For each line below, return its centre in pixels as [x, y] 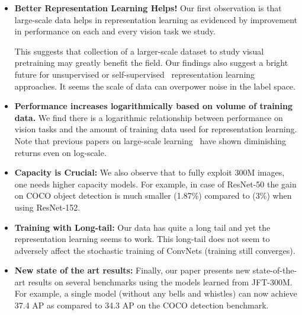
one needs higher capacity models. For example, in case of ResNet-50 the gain [155, 184]
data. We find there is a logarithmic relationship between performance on [149, 117]
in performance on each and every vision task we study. [115, 31]
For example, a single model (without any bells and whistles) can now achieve [156, 293]
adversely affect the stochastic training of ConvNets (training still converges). [155, 250]
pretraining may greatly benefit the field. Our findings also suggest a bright [151, 63]
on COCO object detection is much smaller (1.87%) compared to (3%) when [153, 195]
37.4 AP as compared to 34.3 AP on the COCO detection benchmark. [142, 305]
